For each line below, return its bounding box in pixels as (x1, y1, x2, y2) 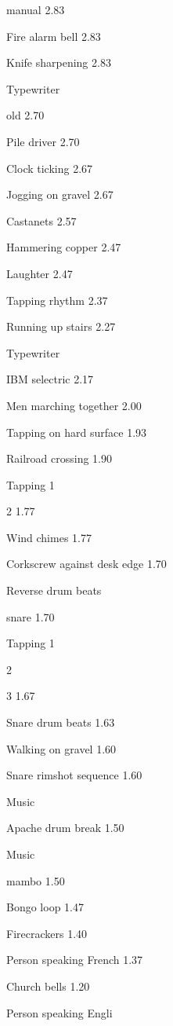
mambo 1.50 (6, 872, 65, 889)
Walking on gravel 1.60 (6, 740, 117, 757)
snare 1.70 (6, 608, 55, 625)
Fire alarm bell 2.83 (6, 27, 101, 44)
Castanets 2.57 (6, 212, 77, 229)
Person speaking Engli (6, 1004, 113, 1021)
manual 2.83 (6, 2, 65, 17)
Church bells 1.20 (6, 977, 90, 994)
